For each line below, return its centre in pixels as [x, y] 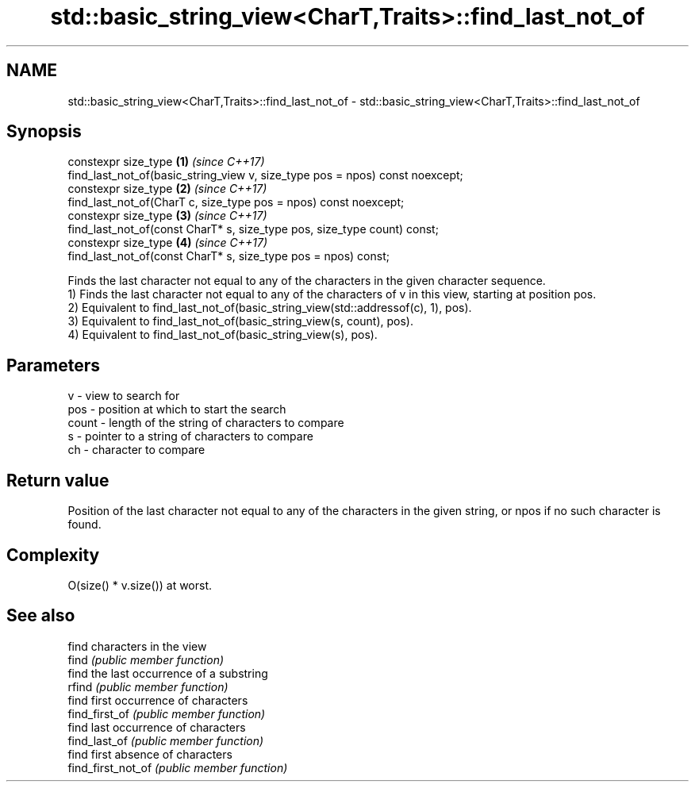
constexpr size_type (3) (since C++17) [167, 216]
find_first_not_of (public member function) [178, 767]
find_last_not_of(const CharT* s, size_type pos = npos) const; [228, 256]
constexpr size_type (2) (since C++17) [167, 189]
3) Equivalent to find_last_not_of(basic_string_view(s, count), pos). [241, 321]
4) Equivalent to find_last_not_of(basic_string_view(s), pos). [223, 335]
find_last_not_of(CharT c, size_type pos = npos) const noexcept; [236, 202]
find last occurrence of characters [157, 727]
